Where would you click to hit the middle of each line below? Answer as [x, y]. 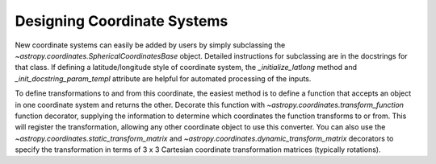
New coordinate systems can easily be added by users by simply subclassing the [150, 45]
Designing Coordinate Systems [122, 21]
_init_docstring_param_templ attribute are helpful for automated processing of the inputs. [163, 78]
